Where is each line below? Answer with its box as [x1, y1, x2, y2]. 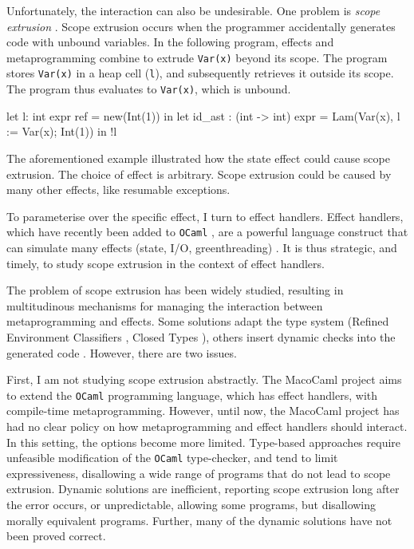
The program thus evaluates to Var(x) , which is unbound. [6, 81, 291, 97]
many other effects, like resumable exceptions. [6, 181, 231, 198]
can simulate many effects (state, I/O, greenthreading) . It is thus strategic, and [6, 239, 397, 255]
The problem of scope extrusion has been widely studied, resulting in [6, 282, 344, 298]
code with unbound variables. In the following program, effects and [6, 34, 334, 50]
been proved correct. [6, 527, 106, 544]
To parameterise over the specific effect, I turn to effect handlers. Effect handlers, [6, 207, 404, 224]
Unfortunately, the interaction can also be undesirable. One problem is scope [6, 2, 380, 18]
